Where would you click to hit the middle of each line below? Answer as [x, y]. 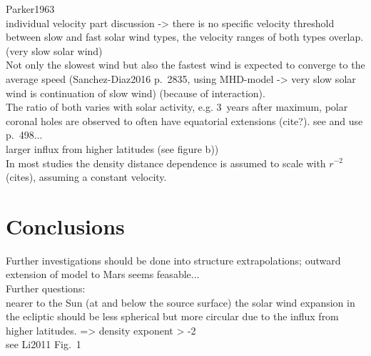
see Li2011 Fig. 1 [44, 344]
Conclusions [65, 226]
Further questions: [46, 288]
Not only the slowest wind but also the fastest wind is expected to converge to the [185, 65]
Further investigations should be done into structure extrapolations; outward [173, 260]
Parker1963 [30, 9]
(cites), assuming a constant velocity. [86, 177]
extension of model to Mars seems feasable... [103, 274]
